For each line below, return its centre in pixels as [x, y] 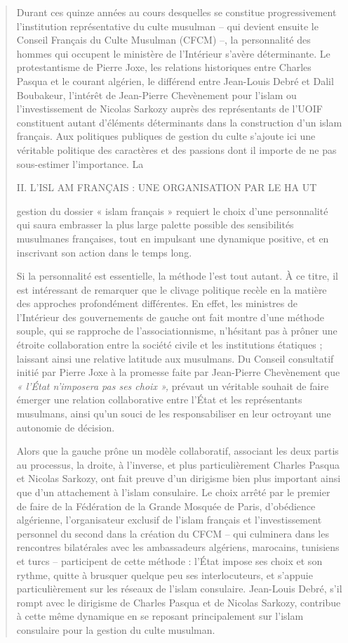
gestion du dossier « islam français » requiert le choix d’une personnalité [172, 210]
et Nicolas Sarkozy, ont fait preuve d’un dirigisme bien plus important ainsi [179, 478]
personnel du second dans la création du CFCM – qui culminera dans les [173, 533]
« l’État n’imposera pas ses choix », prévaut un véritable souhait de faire [173, 385]
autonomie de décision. [66, 427]
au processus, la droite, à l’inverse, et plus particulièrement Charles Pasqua [178, 464]
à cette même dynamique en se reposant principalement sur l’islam [160, 616]
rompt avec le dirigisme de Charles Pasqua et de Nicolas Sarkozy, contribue [179, 602]
